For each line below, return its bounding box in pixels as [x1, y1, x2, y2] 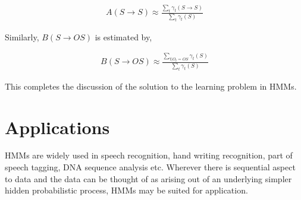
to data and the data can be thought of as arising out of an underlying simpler [5, 172, 292, 185]
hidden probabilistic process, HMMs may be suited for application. [5, 184, 248, 196]
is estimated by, [95, 30, 152, 43]
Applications [5, 115, 110, 139]
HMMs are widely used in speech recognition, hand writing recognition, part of [5, 149, 293, 161]
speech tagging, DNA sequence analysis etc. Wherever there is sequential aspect [5, 161, 296, 173]
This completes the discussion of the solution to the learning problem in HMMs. [5, 80, 297, 92]
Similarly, [5, 30, 39, 43]
